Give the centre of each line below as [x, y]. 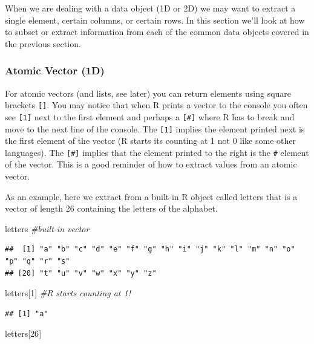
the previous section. [43, 43]
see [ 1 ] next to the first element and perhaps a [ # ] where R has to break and [150, 116]
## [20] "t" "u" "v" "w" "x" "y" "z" [81, 273]
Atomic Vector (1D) [55, 70]
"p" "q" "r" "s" [38, 261]
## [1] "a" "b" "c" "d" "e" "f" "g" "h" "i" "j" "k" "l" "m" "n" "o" [150, 249]
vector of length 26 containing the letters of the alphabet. [111, 208]
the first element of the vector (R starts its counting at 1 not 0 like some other [150, 141]
